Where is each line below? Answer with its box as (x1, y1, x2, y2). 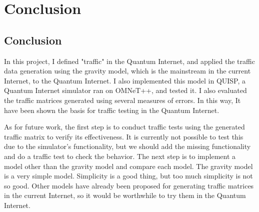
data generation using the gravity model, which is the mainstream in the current (4, 65, 251, 76)
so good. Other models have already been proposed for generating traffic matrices (4, 180, 254, 190)
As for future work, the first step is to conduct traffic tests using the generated (4, 121, 245, 132)
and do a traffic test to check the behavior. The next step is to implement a (4, 150, 236, 161)
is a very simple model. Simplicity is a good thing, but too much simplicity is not (4, 170, 253, 181)
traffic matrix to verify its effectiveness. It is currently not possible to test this (4, 131, 243, 141)
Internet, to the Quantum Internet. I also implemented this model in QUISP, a (4, 75, 246, 85)
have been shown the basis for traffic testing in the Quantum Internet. (4, 104, 219, 115)
